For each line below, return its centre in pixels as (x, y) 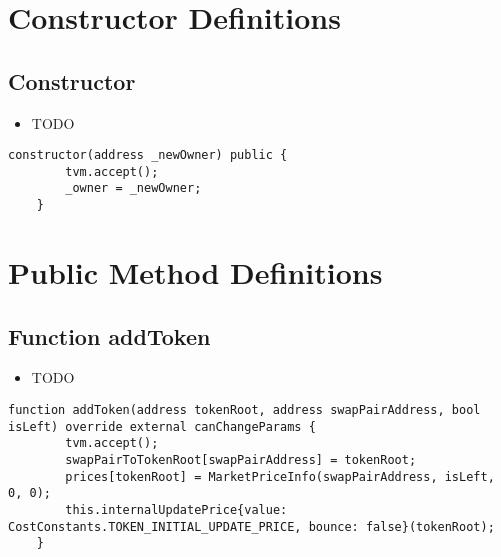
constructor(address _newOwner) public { (148, 155)
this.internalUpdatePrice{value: (176, 509)
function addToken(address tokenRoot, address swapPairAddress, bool (244, 409)
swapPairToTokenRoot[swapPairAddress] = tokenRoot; (241, 459)
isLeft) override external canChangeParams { (162, 426)
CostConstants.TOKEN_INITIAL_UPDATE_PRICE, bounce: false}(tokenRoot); (251, 526)
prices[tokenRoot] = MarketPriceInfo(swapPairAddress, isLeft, (280, 476)
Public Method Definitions (195, 271)
